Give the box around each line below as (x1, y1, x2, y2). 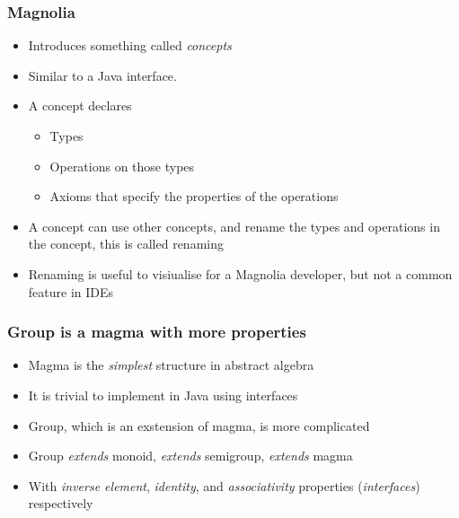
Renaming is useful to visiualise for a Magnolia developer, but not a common (28, 264, 453, 283)
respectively (28, 494, 93, 513)
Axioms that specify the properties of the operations (49, 187, 339, 206)
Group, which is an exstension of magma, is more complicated (28, 416, 370, 435)
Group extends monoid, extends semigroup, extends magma (28, 446, 353, 465)
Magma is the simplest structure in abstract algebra (28, 356, 314, 374)
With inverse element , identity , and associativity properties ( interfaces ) (28, 476, 420, 495)
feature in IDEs (28, 282, 114, 301)
